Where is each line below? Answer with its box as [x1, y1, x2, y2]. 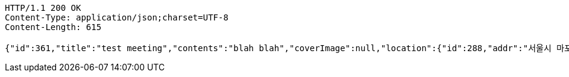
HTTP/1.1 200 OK [5, 3, 81, 13]
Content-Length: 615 [5, 22, 102, 32]
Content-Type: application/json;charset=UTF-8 [5, 13, 228, 22]
